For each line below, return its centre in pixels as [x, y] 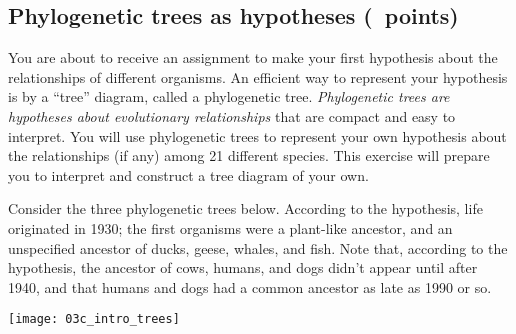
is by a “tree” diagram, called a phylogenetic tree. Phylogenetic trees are [229, 96]
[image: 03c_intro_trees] [94, 319]
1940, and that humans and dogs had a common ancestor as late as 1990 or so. [250, 286]
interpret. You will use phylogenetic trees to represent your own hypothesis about [257, 135]
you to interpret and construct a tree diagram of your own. [188, 174]
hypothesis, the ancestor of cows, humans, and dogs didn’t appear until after [243, 267]
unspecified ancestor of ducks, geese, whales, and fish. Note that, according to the [258, 247]
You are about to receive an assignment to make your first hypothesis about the [253, 57]
